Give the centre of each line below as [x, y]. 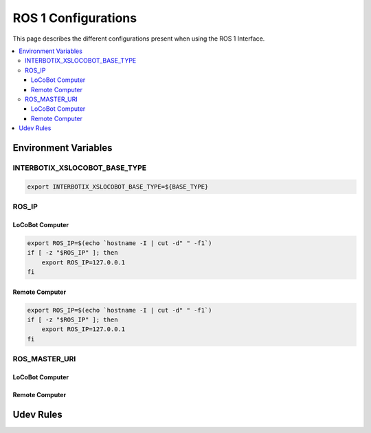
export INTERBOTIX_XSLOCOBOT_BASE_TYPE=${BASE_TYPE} [118, 187]
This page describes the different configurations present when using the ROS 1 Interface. [139, 39]
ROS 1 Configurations [75, 18]
